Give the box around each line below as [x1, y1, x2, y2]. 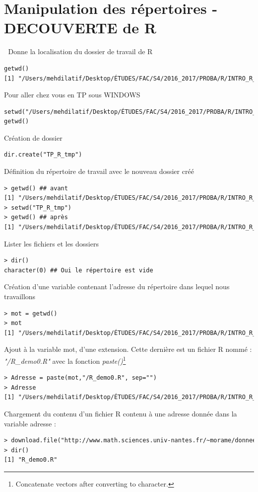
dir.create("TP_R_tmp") [4, 151, 82, 159]
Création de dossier [4, 132, 63, 143]
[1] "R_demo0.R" [4, 456, 58, 464]
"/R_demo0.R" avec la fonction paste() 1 [4, 354, 126, 366]
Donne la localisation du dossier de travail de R [8, 46, 153, 57]
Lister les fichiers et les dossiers [4, 238, 99, 248]
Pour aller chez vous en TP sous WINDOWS [4, 89, 140, 100]
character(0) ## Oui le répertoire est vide [4, 266, 153, 274]
